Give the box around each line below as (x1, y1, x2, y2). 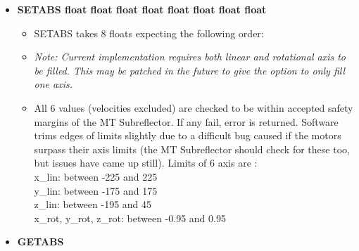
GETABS (17, 234, 64, 249)
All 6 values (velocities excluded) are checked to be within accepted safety (34, 100, 353, 115)
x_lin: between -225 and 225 (34, 169, 158, 184)
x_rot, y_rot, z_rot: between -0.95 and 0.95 (34, 210, 226, 225)
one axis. (34, 77, 73, 91)
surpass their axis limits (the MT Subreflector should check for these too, (34, 141, 350, 156)
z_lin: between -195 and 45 (34, 197, 152, 212)
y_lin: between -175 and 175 (34, 183, 158, 198)
